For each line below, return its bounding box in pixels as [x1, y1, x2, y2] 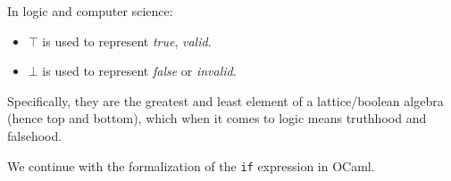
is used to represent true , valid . [42, 31, 212, 50]
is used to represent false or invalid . [42, 62, 237, 80]
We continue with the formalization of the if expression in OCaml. [7, 156, 375, 175]
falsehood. [7, 126, 63, 144]
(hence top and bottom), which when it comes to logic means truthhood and [7, 109, 427, 128]
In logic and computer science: [7, 2, 173, 20]
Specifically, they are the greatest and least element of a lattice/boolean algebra [7, 91, 444, 110]
